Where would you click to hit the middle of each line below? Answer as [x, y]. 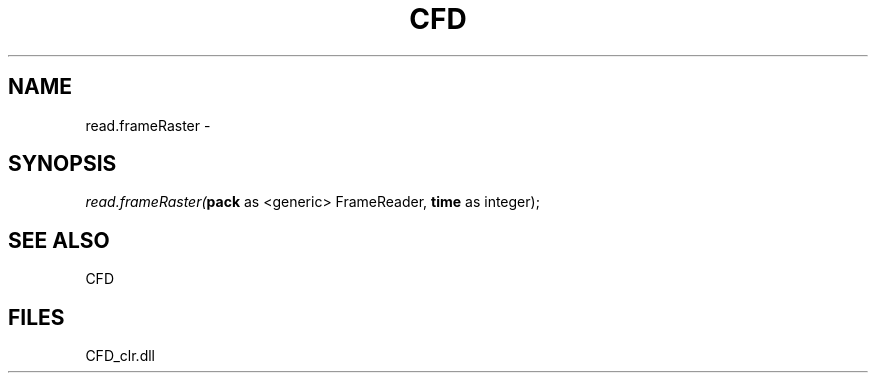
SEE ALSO [59, 240]
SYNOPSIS [62, 164]
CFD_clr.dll [120, 356]
